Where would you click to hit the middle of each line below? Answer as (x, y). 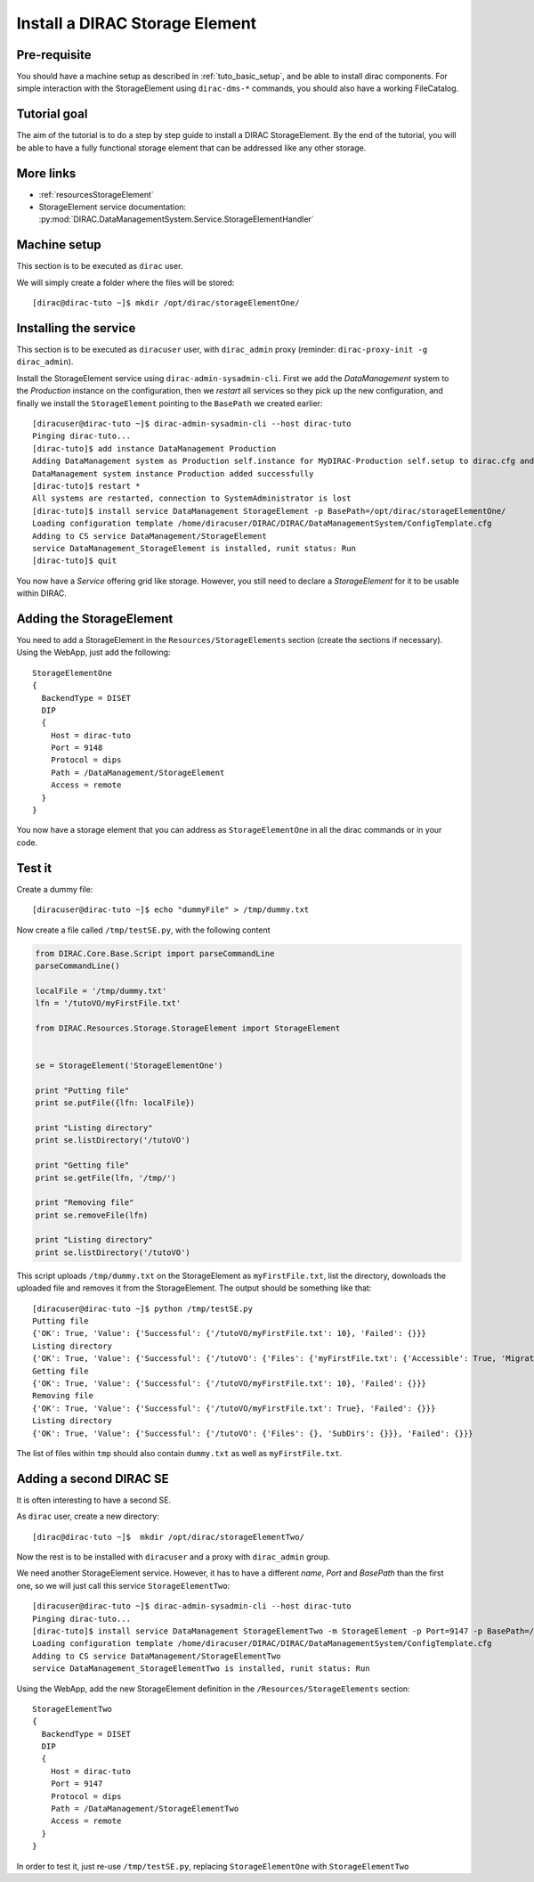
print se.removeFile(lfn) (92, 1215)
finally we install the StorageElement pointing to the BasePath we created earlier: (170, 403)
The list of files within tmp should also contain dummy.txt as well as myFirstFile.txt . (179, 1453)
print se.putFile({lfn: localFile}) (115, 1103)
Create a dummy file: (55, 889)
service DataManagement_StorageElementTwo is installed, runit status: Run (201, 1669)
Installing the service (76, 328)
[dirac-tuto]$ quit (75, 561)
